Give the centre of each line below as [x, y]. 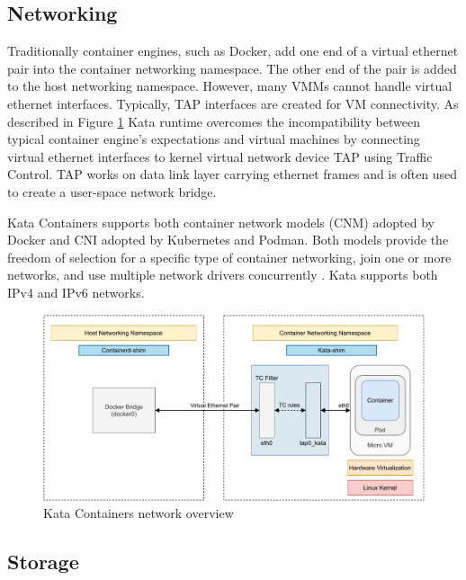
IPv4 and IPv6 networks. [76, 292]
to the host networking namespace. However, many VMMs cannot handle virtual [230, 86]
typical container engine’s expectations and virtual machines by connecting [214, 139]
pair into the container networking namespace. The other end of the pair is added [232, 68]
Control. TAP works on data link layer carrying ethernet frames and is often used [233, 174]
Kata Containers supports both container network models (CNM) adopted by [221, 222]
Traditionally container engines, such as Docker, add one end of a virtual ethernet [233, 51]
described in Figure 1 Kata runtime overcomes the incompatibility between [214, 121]
